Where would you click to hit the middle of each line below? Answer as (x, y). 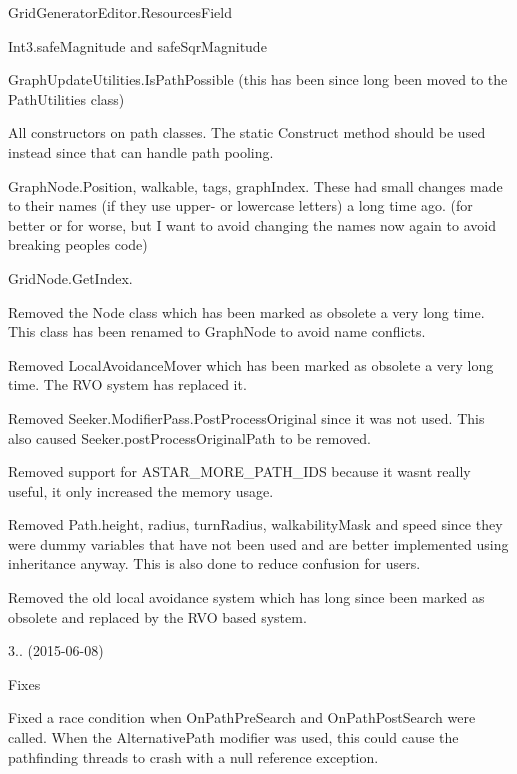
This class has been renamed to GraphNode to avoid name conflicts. (217, 331)
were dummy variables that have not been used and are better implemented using (258, 543)
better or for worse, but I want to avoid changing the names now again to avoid (252, 224)
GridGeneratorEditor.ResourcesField (120, 12)
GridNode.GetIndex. (70, 277)
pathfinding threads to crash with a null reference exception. (193, 756)
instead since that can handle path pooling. (141, 151)
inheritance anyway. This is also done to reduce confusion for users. (214, 563)
